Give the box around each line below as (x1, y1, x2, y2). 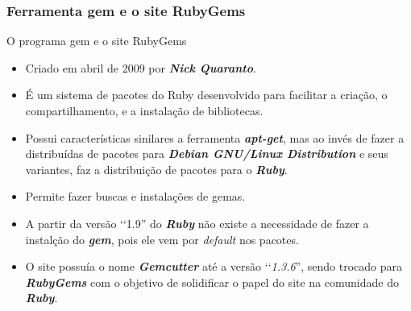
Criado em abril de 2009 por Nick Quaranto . (25, 59, 256, 76)
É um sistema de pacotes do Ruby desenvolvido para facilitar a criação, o (25, 86, 388, 103)
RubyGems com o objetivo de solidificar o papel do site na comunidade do (25, 273, 399, 290)
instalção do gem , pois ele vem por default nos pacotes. (25, 230, 299, 247)
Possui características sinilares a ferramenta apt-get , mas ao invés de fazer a (25, 129, 405, 146)
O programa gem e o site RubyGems (6, 32, 187, 49)
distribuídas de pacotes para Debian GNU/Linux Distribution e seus (25, 145, 388, 162)
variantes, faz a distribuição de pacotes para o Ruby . (25, 160, 288, 177)
